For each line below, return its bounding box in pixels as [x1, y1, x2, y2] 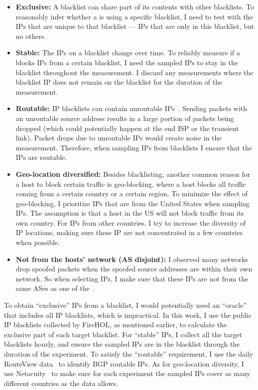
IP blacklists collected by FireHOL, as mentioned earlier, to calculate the [4, 319, 227, 330]
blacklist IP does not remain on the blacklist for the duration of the [15, 77, 223, 87]
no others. [15, 30, 46, 41]
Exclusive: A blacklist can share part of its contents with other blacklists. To [15, 1, 254, 11]
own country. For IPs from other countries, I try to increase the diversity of [15, 217, 246, 228]
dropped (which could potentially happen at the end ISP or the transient [15, 123, 239, 133]
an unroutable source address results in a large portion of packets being [15, 113, 234, 123]
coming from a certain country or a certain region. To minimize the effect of [15, 188, 248, 199]
